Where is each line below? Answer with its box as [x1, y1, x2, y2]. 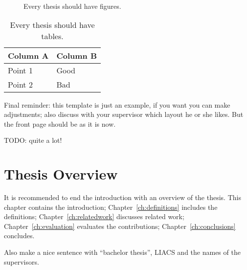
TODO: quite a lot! [4, 135, 62, 145]
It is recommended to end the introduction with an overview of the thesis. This [4, 192, 241, 202]
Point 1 [8, 64, 33, 76]
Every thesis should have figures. [23, 1, 121, 11]
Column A [8, 49, 49, 61]
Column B [56, 49, 97, 61]
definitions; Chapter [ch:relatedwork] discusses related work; [4, 211, 184, 222]
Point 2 [8, 78, 33, 90]
